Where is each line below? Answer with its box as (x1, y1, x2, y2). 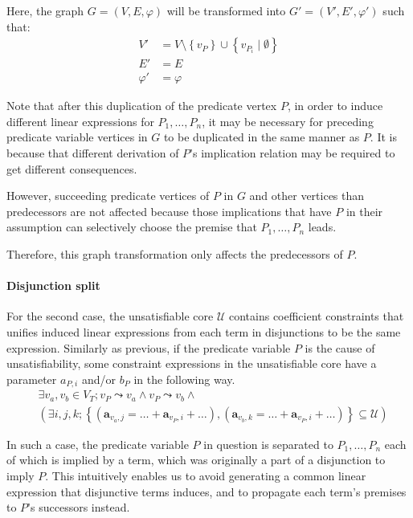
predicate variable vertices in (6, 128, 148, 145)
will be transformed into (166, 2, 286, 18)
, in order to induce (287, 97, 383, 114)
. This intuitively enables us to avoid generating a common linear (45, 467, 366, 483)
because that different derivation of (6, 145, 179, 161)
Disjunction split (6, 277, 100, 294)
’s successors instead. (27, 499, 130, 516)
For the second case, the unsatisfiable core (6, 308, 214, 324)
